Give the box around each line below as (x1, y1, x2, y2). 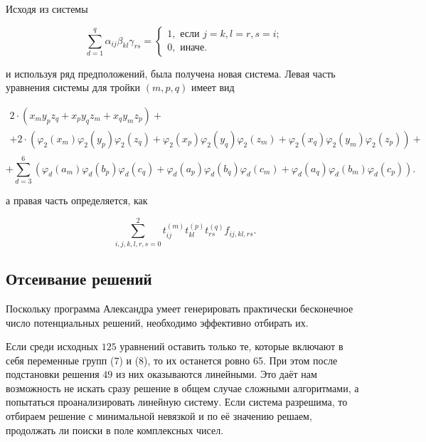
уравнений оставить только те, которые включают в (119, 339, 344, 354)
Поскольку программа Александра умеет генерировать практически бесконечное (6, 300, 353, 315)
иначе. (180, 43, 207, 53)
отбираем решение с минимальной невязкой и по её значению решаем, (6, 409, 312, 423)
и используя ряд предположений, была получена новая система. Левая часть (6, 65, 336, 80)
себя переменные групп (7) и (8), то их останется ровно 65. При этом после (6, 352, 338, 367)
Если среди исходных (6, 339, 99, 354)
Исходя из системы (6, 1, 88, 16)
